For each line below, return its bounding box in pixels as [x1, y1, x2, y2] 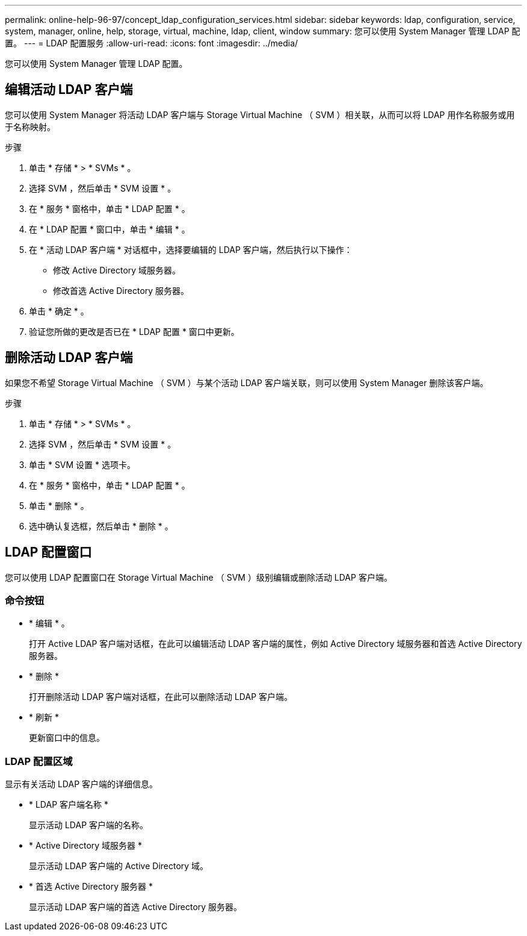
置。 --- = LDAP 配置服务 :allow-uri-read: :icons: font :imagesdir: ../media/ [5, 38, 298, 48]
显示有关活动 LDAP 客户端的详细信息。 [5, 779, 158, 790]
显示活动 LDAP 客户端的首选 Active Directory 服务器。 [29, 902, 242, 913]
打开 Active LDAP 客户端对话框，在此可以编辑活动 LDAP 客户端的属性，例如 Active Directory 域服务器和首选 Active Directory [29, 638, 522, 649]
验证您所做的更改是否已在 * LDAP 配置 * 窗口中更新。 [29, 326, 239, 337]
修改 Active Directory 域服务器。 [53, 264, 181, 275]
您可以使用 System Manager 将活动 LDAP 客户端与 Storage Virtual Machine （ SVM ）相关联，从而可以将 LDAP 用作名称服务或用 [5, 109, 515, 120]
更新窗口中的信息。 [29, 732, 105, 743]
